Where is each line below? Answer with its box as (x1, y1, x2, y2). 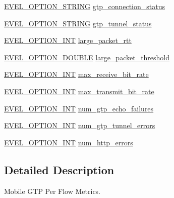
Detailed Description (4, 162, 114, 177)
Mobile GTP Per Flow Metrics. (4, 185, 101, 196)
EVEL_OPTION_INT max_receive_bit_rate (4, 69, 149, 80)
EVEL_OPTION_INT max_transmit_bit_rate (4, 86, 154, 96)
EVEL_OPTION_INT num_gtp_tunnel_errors (4, 120, 155, 131)
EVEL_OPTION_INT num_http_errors (4, 137, 133, 147)
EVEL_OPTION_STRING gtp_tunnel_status (4, 18, 152, 28)
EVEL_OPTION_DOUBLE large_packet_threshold (4, 52, 170, 62)
